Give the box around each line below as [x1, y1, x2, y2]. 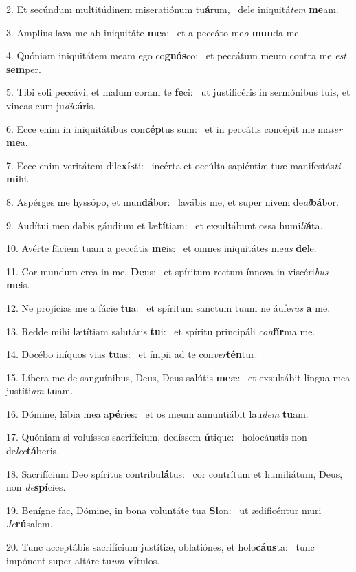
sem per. [6, 61, 41, 76]
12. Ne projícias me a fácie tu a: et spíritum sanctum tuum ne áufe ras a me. [6, 300, 331, 315]
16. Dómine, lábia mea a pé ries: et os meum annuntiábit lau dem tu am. [6, 406, 309, 421]
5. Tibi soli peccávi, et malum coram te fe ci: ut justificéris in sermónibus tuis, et [6, 85, 351, 99]
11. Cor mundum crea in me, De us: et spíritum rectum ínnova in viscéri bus [6, 264, 329, 278]
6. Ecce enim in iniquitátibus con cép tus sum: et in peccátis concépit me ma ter [6, 121, 342, 136]
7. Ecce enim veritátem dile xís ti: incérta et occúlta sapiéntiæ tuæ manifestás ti [6, 158, 341, 172]
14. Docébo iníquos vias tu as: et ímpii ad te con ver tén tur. [6, 347, 258, 361]
